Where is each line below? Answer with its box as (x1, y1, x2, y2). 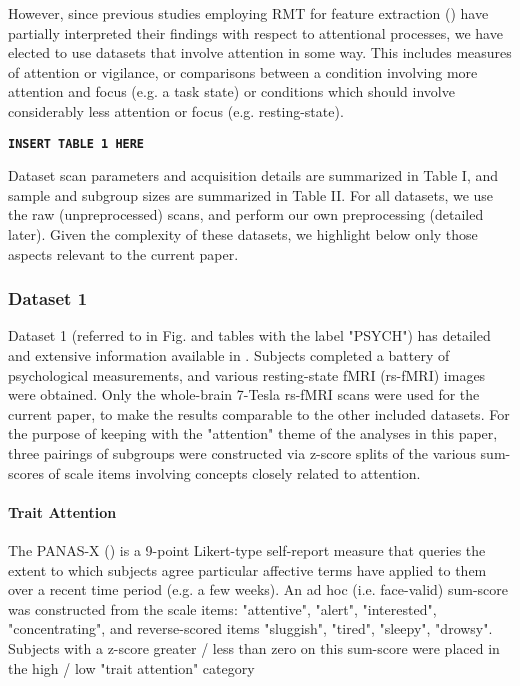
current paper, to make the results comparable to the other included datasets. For (8, 403, 510, 424)
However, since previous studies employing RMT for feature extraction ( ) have (8, 3, 489, 23)
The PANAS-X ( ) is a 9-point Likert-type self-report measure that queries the (8, 539, 486, 560)
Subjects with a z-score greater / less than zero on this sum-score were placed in (8, 637, 500, 658)
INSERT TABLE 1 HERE (8, 136, 145, 151)
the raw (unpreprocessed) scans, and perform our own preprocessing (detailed (8, 204, 484, 225)
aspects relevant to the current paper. (8, 243, 239, 264)
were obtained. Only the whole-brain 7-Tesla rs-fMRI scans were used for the (8, 384, 480, 405)
